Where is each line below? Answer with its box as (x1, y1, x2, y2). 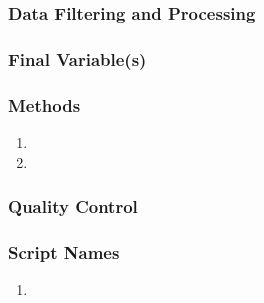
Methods (8, 92, 81, 117)
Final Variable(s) (8, 46, 147, 71)
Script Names (8, 239, 120, 264)
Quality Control (8, 194, 138, 219)
